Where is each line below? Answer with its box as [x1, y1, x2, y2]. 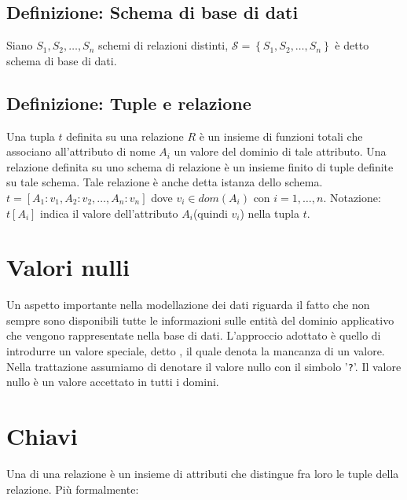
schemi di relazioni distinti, [98, 37, 229, 53]
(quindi [192, 204, 228, 221]
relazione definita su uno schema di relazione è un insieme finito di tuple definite [6, 158, 394, 175]
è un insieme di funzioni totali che [199, 127, 363, 144]
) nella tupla [240, 204, 299, 221]
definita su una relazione [66, 127, 184, 144]
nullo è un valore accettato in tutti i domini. [6, 373, 219, 390]
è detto [335, 37, 369, 53]
